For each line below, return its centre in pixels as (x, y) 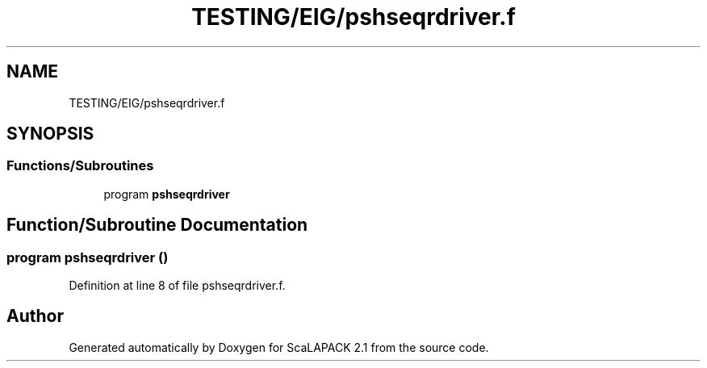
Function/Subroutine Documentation (157, 225)
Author (35, 316)
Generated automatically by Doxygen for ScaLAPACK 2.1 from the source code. (279, 347)
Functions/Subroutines (80, 166)
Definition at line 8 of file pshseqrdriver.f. (177, 286)
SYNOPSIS (50, 134)
